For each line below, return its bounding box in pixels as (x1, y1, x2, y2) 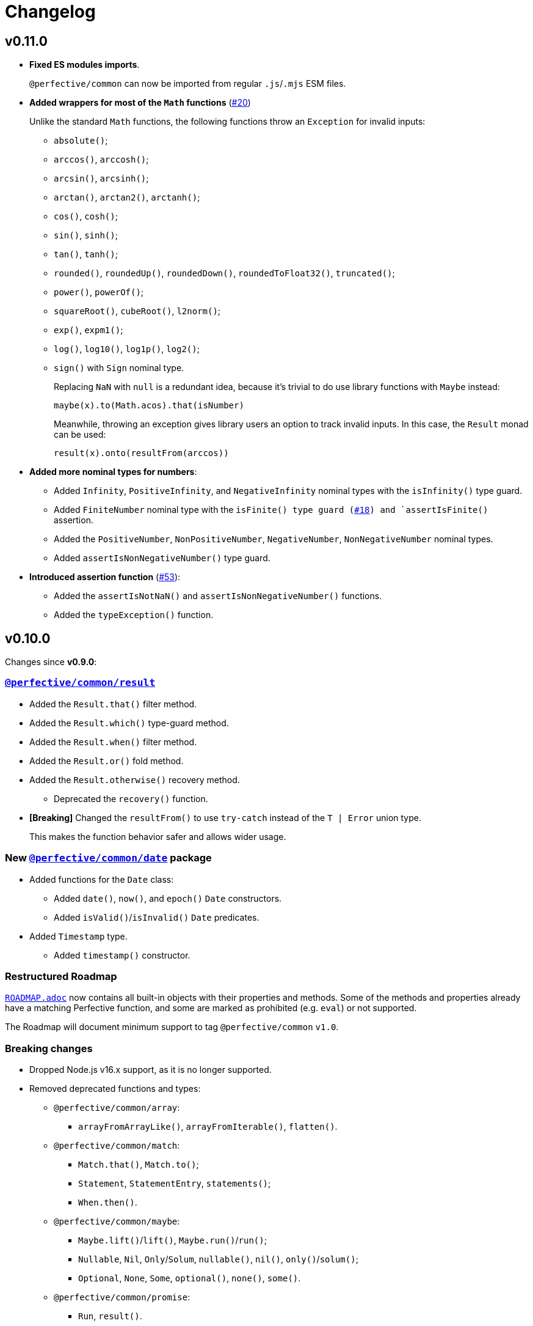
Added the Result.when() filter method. (29, 736, 197, 747)
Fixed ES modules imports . (29, 59, 140, 70)
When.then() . (78, 1197, 137, 1208)
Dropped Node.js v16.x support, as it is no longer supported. (29, 1064, 272, 1075)
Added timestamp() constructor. (54, 949, 190, 960)
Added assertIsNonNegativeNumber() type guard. (54, 553, 270, 564)
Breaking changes (5, 1042, 93, 1055)
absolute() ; (54, 135, 108, 146)
